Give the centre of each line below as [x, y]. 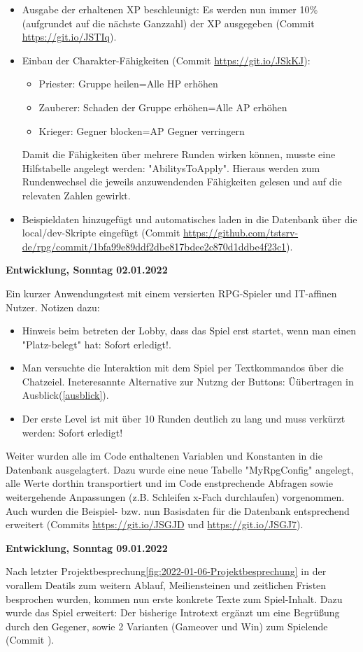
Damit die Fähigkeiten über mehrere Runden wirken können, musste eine [179, 154]
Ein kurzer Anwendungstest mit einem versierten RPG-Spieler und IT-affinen [171, 293]
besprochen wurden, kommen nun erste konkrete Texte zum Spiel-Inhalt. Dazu [174, 598]
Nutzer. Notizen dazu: [53, 307]
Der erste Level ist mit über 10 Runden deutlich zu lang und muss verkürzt [184, 419]
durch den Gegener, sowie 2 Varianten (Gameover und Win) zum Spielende [167, 626]
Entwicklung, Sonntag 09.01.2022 [87, 547]
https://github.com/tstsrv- [241, 233]
